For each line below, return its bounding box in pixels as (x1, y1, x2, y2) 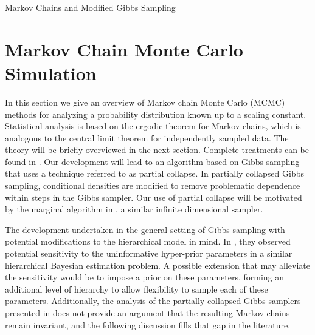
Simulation (5, 60, 97, 85)
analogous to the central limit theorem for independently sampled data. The (5, 131, 289, 144)
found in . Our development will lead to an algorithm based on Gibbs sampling (5, 155, 300, 167)
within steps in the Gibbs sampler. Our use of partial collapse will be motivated (5, 191, 302, 203)
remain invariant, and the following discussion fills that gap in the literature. (5, 318, 291, 331)
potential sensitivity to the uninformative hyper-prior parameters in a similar (5, 247, 292, 260)
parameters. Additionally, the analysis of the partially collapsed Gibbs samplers (5, 294, 301, 307)
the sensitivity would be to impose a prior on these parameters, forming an (5, 271, 285, 283)
